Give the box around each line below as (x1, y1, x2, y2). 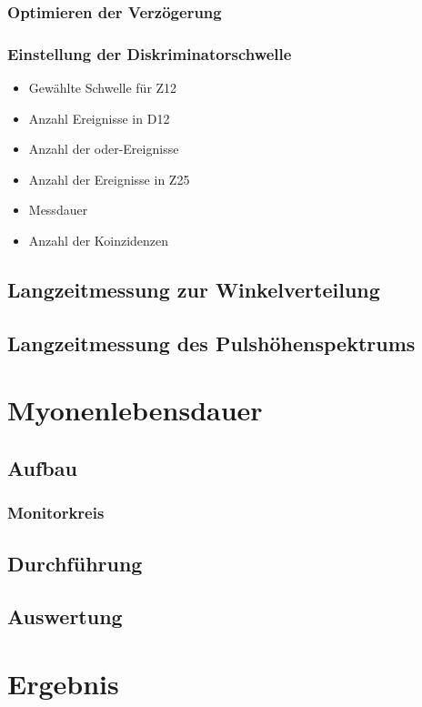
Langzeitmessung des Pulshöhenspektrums (7, 328, 416, 357)
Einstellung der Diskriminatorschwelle (7, 42, 292, 65)
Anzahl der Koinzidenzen (28, 231, 169, 250)
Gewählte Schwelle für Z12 (28, 78, 177, 97)
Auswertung (7, 602, 123, 631)
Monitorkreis (7, 501, 105, 524)
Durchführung (7, 549, 143, 577)
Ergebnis (7, 664, 119, 702)
